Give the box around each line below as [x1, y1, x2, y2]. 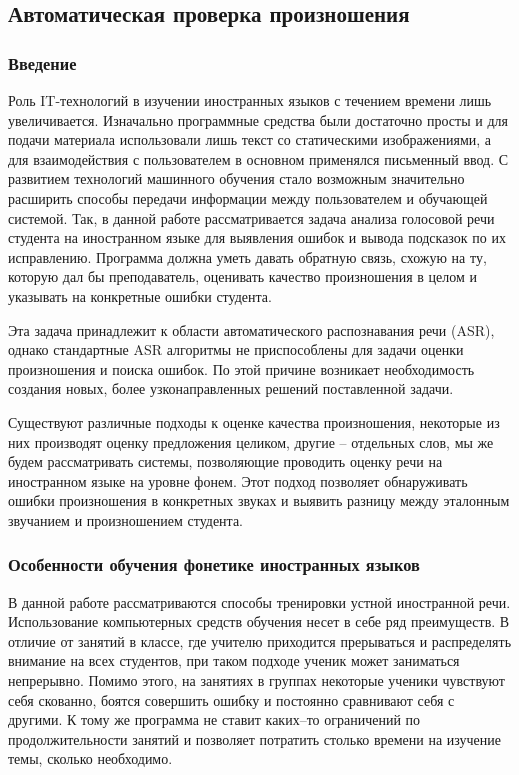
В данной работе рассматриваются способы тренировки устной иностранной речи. [8, 591, 511, 612]
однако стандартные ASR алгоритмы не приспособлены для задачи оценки [8, 339, 464, 360]
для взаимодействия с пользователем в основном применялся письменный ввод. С [8, 148, 509, 169]
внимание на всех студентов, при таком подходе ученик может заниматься [8, 650, 460, 671]
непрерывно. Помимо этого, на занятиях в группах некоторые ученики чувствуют [8, 670, 505, 691]
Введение [8, 50, 77, 75]
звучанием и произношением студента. [8, 509, 244, 530]
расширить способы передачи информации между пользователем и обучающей [8, 187, 488, 208]
